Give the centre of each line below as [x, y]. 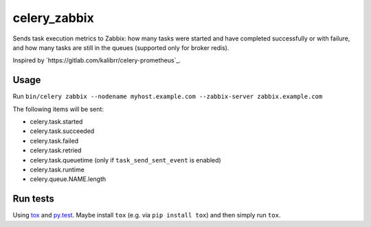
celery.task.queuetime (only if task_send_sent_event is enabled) [125, 160]
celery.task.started [56, 122]
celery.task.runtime [57, 169]
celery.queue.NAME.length [68, 179]
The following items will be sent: [58, 109]
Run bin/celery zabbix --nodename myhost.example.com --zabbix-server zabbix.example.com [168, 97]
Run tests [33, 199]
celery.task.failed [54, 141]
